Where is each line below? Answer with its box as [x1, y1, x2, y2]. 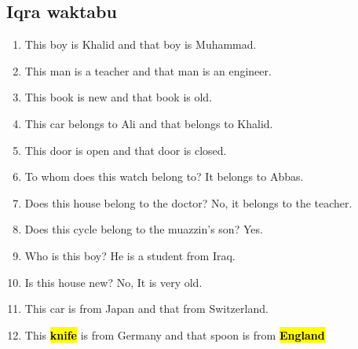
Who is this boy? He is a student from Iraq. [24, 247, 236, 263]
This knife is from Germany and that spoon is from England [24, 326, 325, 343]
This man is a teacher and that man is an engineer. [24, 62, 272, 79]
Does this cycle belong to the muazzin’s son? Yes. [24, 221, 263, 237]
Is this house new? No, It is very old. [24, 274, 203, 290]
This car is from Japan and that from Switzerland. [24, 300, 268, 317]
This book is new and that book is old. [24, 89, 213, 105]
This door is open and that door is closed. [24, 141, 227, 158]
